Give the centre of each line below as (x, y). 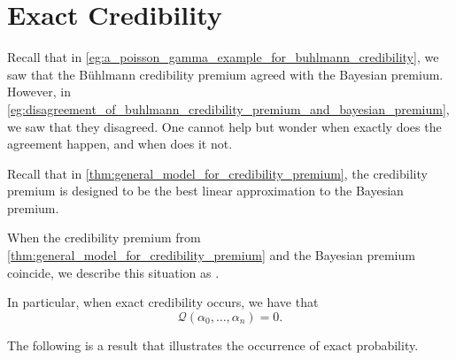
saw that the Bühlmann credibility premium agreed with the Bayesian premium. (225, 74)
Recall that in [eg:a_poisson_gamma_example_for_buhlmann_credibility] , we (223, 57)
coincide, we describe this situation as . (113, 272)
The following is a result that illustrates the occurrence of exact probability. (213, 345)
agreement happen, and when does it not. (120, 144)
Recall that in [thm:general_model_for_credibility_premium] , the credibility (217, 173)
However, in (39, 92)
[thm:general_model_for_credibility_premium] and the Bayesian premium (211, 255)
